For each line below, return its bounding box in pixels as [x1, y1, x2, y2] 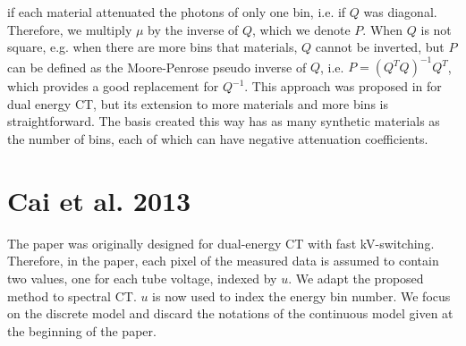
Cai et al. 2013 [7, 181, 191, 218]
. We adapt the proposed [288, 268, 424, 287]
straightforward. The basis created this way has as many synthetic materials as [7, 112, 440, 131]
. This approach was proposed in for [244, 77, 442, 96]
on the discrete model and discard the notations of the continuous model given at [7, 304, 453, 323]
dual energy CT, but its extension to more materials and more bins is [7, 94, 388, 113]
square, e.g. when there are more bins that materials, [7, 38, 298, 56]
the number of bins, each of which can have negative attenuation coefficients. [7, 130, 428, 148]
